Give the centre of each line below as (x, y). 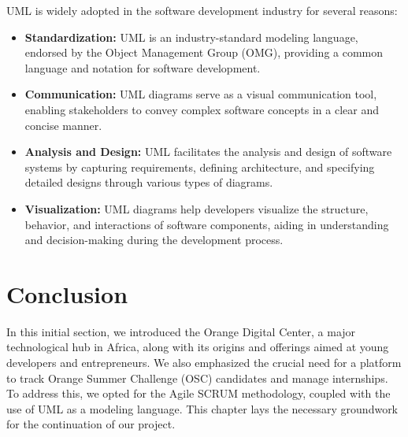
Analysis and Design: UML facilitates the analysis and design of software (208, 152)
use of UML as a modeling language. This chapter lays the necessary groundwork (202, 408)
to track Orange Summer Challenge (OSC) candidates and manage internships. (197, 378)
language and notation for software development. (143, 67)
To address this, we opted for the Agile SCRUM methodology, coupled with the (198, 393)
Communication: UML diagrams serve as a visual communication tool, (201, 94)
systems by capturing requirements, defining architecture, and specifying (200, 167)
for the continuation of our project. (91, 424)
